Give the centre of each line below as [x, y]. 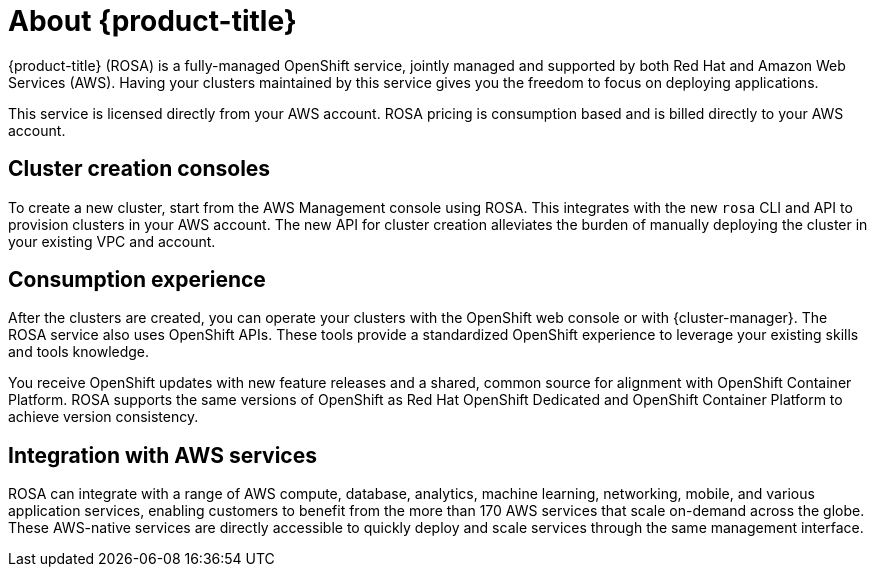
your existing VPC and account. [112, 241]
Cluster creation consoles [139, 169]
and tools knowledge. [79, 352]
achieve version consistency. [103, 417]
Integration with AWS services [162, 455]
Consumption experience [137, 280]
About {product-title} [152, 21]
